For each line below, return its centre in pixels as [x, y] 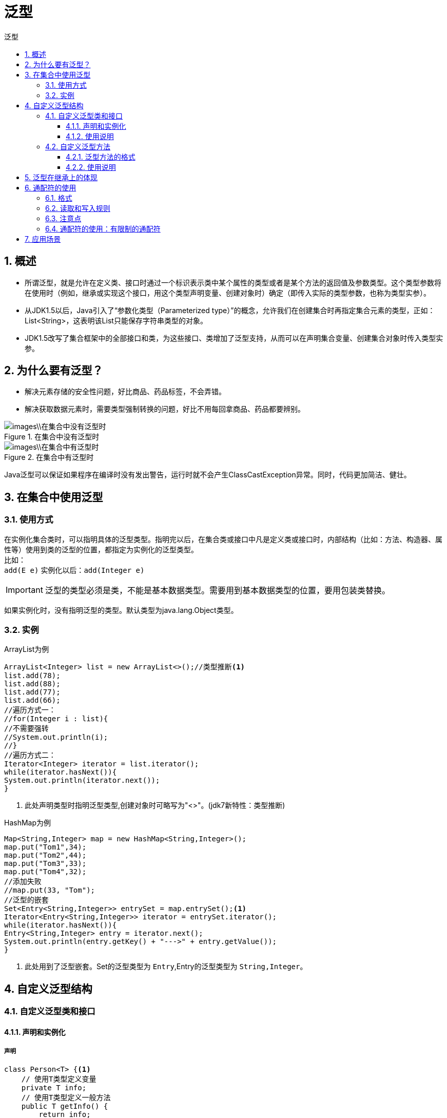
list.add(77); [32, 692]
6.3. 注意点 [63, 218]
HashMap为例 [28, 823]
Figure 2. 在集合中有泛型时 [49, 457]
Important [24, 590]
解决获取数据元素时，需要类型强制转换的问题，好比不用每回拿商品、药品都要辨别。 [165, 409]
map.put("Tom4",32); [45, 872]
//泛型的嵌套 [26, 900]
